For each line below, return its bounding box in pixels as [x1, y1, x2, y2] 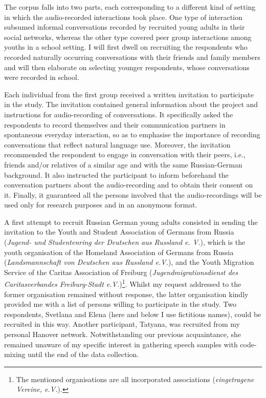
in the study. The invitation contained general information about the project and [4, 99, 258, 110]
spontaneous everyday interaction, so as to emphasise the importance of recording [4, 129, 260, 140]
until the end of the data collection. [28, 349, 139, 360]
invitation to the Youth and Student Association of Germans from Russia [4, 226, 234, 237]
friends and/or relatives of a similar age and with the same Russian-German [4, 159, 242, 170]
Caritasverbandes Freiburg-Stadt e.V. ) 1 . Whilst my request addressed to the [4, 277, 241, 289]
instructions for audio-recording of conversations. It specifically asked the [4, 109, 233, 119]
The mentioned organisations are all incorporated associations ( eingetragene [16, 373, 254, 384]
